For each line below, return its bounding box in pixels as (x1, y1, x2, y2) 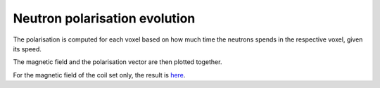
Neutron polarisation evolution (13, 11, 196, 26)
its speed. (13, 44, 42, 53)
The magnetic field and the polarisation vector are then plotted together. (13, 58, 222, 66)
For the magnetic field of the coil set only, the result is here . (13, 70, 186, 79)
